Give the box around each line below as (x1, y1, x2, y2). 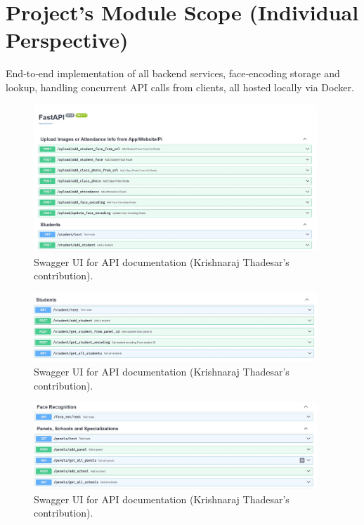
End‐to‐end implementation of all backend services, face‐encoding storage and (6, 66, 340, 81)
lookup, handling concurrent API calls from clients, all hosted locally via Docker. (6, 79, 354, 94)
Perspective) (6, 25, 129, 54)
